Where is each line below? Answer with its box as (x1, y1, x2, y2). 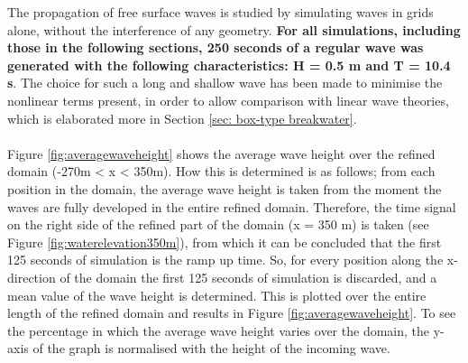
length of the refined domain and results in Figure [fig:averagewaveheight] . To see (7, 303, 456, 322)
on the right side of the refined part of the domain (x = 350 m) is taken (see (7, 215, 429, 234)
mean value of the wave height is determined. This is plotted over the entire (7, 285, 427, 304)
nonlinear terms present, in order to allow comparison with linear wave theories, (7, 90, 449, 109)
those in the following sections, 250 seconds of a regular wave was (7, 38, 424, 57)
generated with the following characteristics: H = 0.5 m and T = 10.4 (7, 55, 451, 74)
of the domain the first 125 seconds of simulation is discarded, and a (60, 267, 437, 286)
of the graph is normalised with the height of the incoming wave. (32, 339, 390, 358)
